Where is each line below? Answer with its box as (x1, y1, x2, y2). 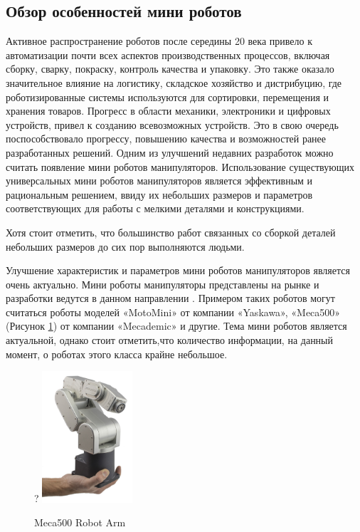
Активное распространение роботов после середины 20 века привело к (6, 33, 312, 48)
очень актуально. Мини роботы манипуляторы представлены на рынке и (6, 276, 319, 291)
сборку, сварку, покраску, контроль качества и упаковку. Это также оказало (6, 61, 334, 76)
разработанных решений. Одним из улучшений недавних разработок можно (6, 145, 334, 160)
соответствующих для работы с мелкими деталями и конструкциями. (6, 201, 305, 216)
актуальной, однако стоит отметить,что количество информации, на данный (6, 333, 334, 348)
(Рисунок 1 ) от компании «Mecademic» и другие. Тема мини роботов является (6, 318, 347, 333)
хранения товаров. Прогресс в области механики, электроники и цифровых (6, 103, 331, 118)
